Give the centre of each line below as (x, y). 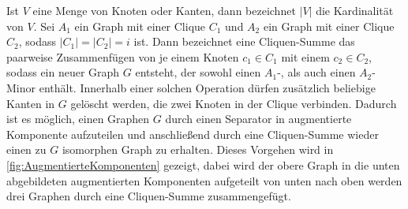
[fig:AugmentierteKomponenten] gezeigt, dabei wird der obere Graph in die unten (203, 164)
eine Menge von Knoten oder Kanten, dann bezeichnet (164, 10)
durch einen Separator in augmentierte (258, 119)
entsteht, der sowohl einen (198, 72)
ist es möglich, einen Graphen (78, 119)
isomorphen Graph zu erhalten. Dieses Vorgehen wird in (198, 149)
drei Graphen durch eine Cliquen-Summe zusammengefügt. (149, 196)
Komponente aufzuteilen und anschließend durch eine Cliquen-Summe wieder (193, 134)
